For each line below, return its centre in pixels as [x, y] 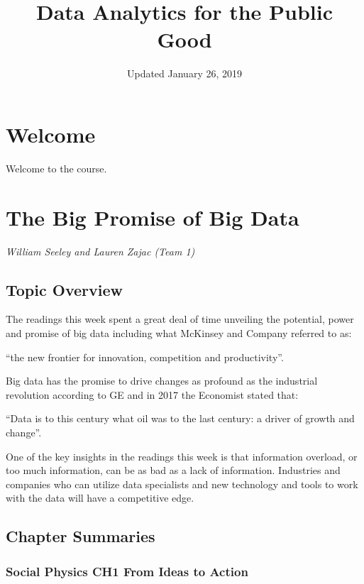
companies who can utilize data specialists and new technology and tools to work [182, 484]
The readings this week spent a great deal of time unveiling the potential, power [180, 319]
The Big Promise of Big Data [153, 217]
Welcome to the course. [56, 168]
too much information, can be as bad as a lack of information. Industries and [173, 470]
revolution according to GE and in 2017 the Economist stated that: [152, 394]
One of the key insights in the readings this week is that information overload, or [182, 456]
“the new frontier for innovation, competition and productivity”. [145, 357]
